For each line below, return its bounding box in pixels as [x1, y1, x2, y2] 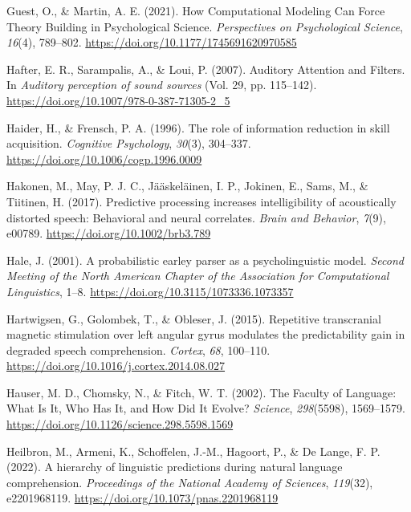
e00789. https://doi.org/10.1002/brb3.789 [6, 225, 211, 242]
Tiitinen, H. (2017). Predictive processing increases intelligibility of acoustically [6, 193, 397, 209]
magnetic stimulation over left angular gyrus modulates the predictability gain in [6, 326, 405, 343]
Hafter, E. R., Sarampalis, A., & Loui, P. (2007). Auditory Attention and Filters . [6, 60, 405, 77]
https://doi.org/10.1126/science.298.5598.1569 [6, 416, 234, 433]
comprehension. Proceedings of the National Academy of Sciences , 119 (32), [6, 473, 373, 490]
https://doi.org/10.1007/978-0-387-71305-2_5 [6, 91, 230, 108]
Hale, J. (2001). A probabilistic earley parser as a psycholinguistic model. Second [6, 251, 404, 268]
